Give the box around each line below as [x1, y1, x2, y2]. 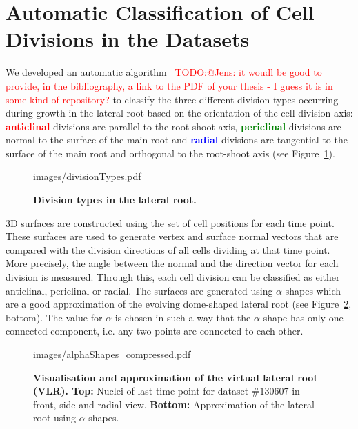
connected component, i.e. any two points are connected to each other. [6, 323, 304, 338]
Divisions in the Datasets [6, 25, 250, 53]
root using [33, 410, 76, 425]
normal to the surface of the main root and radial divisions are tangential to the [6, 132, 348, 147]
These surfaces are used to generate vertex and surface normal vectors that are [6, 229, 339, 243]
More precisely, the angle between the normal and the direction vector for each [6, 256, 339, 270]
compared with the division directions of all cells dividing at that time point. [6, 242, 330, 257]
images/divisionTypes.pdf [33, 169, 141, 183]
